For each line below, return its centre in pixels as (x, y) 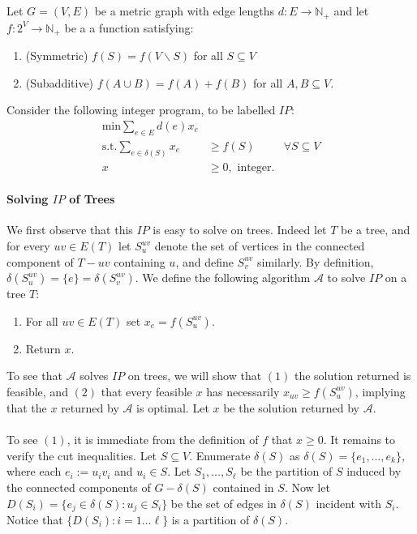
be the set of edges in (224, 503)
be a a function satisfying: (129, 27)
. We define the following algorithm (223, 278)
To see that (34, 376)
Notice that (35, 519)
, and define (204, 261)
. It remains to (359, 440)
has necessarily (243, 391)
